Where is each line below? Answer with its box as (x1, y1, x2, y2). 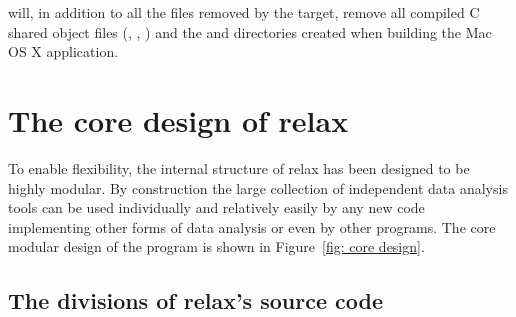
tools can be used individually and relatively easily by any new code (8, 197, 425, 218)
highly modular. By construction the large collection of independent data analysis (8, 177, 508, 198)
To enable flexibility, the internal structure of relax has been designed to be (8, 157, 470, 178)
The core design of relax (8, 99, 349, 140)
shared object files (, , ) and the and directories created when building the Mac (8, 21, 492, 42)
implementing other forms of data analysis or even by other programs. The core (8, 216, 496, 237)
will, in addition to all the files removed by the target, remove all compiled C (8, 2, 480, 22)
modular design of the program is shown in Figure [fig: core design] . (8, 236, 425, 257)
